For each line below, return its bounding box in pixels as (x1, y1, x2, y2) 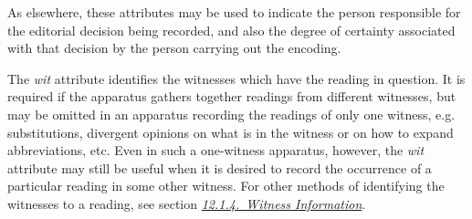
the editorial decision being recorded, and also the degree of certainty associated (7, 20, 456, 39)
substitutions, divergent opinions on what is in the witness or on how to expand (7, 122, 454, 141)
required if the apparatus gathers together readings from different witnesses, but (7, 87, 456, 106)
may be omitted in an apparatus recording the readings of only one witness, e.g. (7, 104, 456, 123)
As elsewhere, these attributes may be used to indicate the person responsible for (7, 3, 461, 21)
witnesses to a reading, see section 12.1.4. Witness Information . (7, 193, 366, 213)
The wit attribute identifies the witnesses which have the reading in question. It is (7, 68, 466, 88)
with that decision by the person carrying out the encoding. (7, 38, 341, 57)
